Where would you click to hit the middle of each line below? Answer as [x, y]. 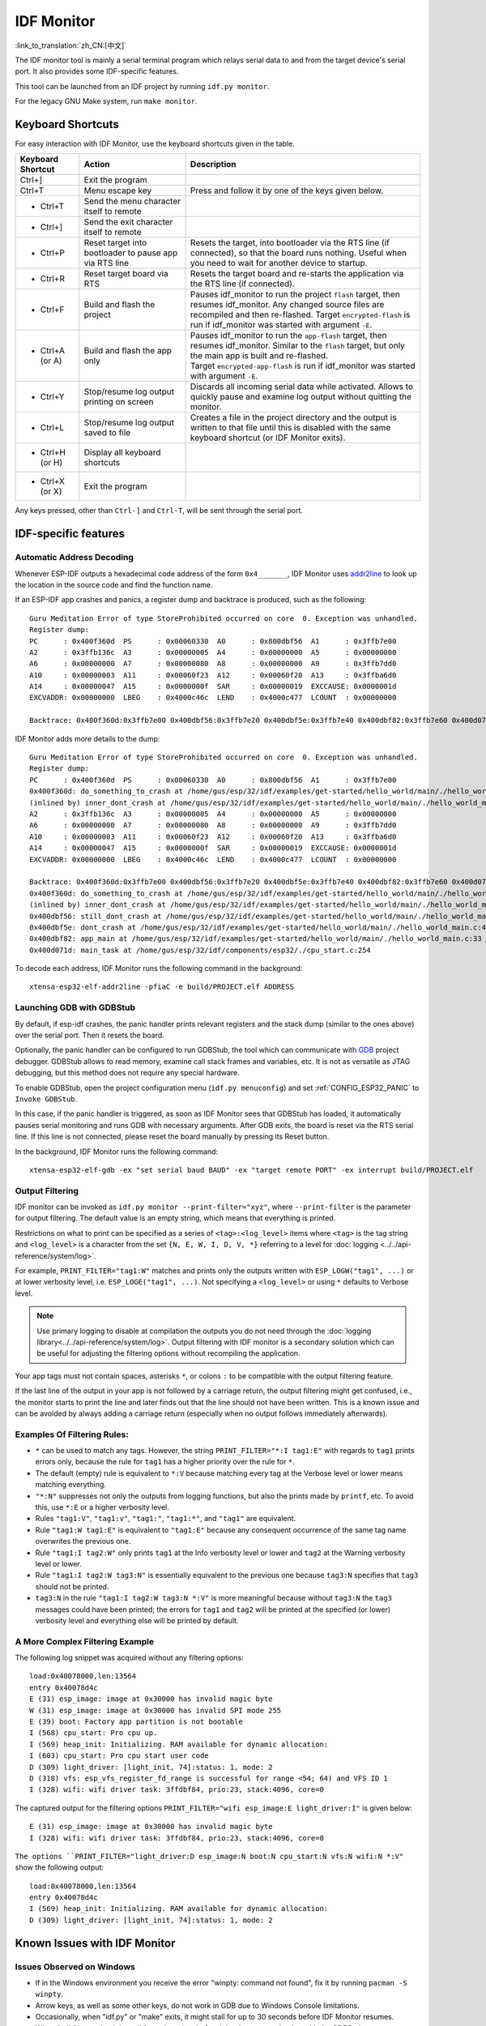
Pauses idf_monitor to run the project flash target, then [295, 294]
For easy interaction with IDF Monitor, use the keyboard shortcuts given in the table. [155, 144]
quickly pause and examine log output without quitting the [301, 397]
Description [213, 165]
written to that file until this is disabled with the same [291, 428]
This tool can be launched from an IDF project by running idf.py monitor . [142, 86]
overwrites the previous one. [83, 1541]
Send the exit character [128, 222]
